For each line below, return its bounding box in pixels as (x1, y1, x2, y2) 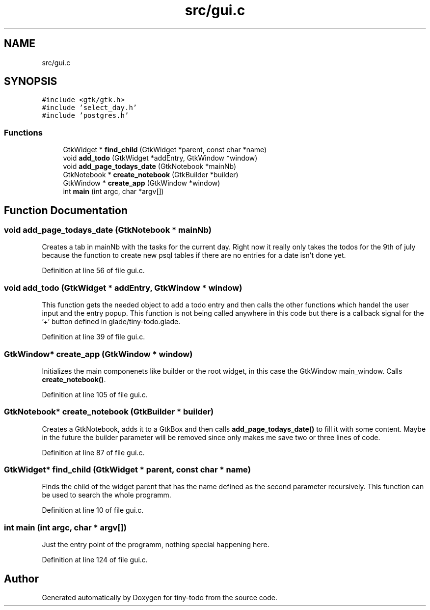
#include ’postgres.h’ (42, 111, 129, 120)
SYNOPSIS (4, 75, 57, 88)
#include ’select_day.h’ (42, 104, 137, 112)
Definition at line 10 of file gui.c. (42, 506, 144, 515)
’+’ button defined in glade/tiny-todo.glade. (42, 317, 181, 326)
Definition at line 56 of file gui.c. (42, 266, 145, 275)
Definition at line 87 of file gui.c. (42, 448, 145, 457)
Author (4, 572, 39, 585)
